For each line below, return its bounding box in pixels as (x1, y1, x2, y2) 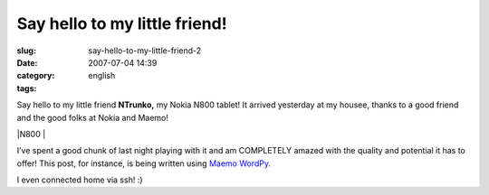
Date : (16, 57, 38, 68)
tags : (16, 82, 37, 94)
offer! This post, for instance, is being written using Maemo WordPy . (16, 158, 272, 169)
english (88, 70, 116, 81)
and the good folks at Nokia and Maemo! (16, 112, 169, 123)
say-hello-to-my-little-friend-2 (88, 45, 202, 56)
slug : (16, 45, 36, 56)
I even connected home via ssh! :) (16, 174, 144, 185)
